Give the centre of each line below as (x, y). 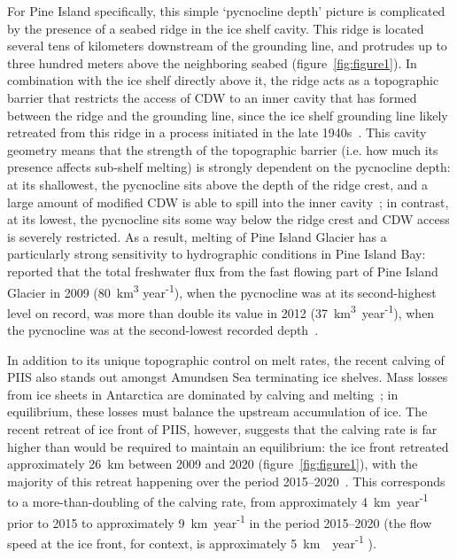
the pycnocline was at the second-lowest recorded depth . (163, 330)
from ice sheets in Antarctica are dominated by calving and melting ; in (203, 394)
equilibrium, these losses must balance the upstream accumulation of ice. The (217, 411)
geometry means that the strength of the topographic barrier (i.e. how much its (223, 149)
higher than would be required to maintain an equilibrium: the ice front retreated (228, 446)
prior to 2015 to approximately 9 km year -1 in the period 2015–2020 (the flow (220, 521)
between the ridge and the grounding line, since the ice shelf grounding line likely (228, 115)
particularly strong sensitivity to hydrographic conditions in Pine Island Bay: (217, 254)
